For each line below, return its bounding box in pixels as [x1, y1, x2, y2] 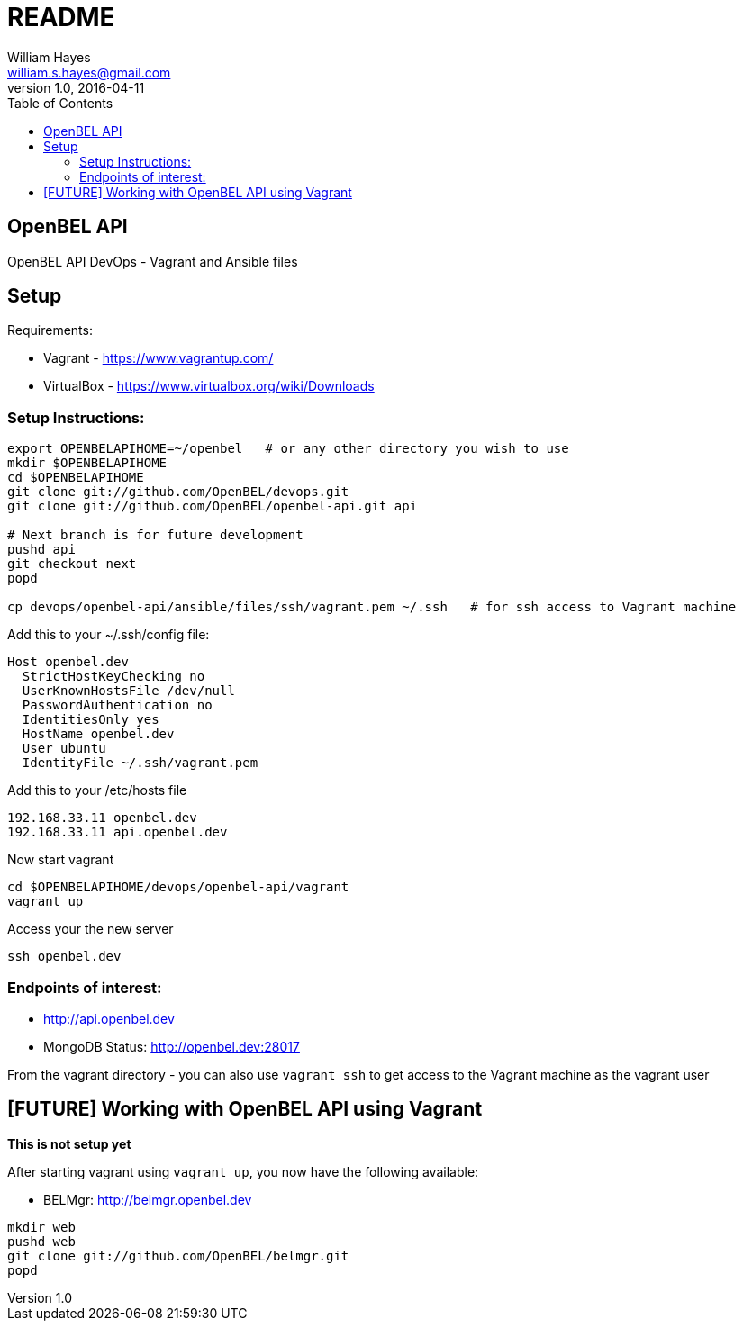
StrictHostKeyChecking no [22, 669, 205, 684]
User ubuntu [22, 741, 106, 756]
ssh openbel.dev [7, 949, 122, 964]
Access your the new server [7, 921, 174, 937]
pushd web [7, 1233, 76, 1249]
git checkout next [7, 556, 137, 572]
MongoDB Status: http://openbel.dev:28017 [43, 1038, 300, 1054]
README [7, 2, 115, 32]
